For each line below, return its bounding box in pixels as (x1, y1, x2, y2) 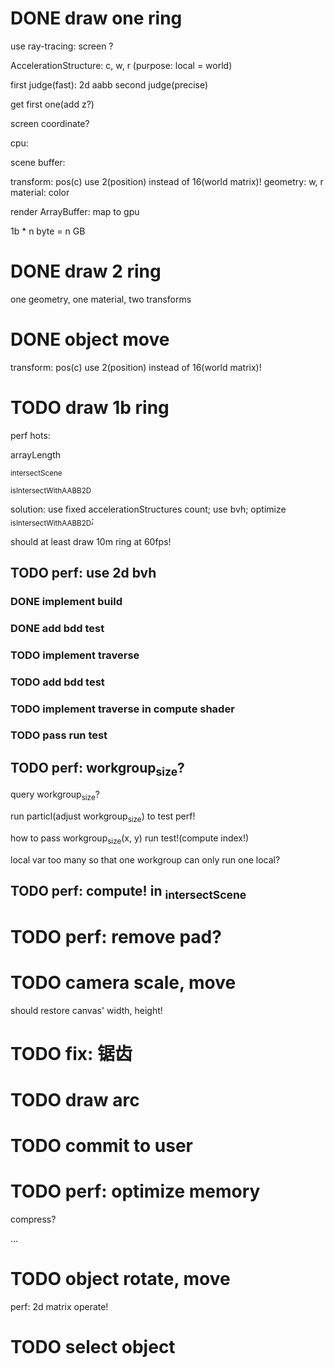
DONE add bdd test (10, 621, 105, 635)
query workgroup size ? (10, 788, 100, 803)
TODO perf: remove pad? (10, 925, 222, 948)
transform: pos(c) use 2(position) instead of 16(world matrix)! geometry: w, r (10, 175, 324, 187)
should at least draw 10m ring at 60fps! (10, 535, 172, 547)
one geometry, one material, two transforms (10, 293, 192, 305)
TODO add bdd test (10, 675, 105, 689)
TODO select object (10, 1336, 176, 1359)
